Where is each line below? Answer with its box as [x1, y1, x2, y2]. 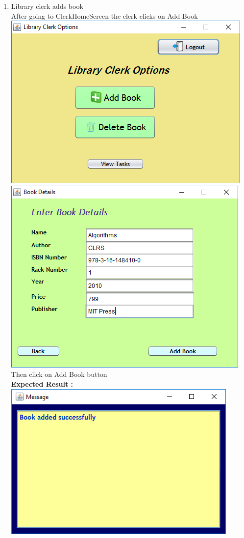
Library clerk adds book [11, 1, 83, 11]
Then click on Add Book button [11, 369, 107, 379]
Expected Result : [11, 378, 73, 389]
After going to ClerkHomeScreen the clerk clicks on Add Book [11, 10, 198, 21]
